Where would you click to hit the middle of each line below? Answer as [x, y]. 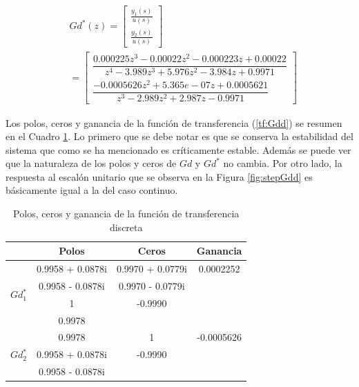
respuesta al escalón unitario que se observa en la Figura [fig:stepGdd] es [159, 176]
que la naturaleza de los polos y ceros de [91, 163]
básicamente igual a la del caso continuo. [92, 190]
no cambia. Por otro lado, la [283, 163]
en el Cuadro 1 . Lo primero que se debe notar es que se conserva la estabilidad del [179, 136]
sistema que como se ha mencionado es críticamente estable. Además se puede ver [178, 149]
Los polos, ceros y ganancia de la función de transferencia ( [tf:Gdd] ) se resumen [174, 122]
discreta [126, 227]
